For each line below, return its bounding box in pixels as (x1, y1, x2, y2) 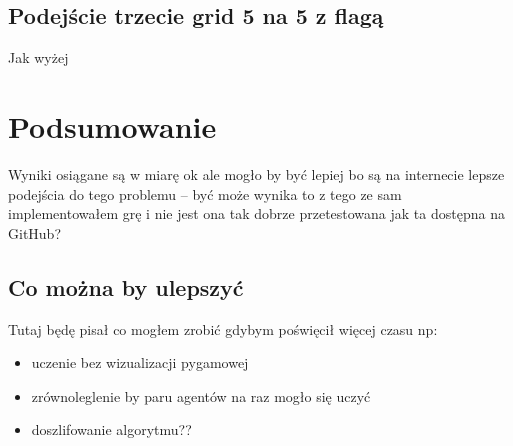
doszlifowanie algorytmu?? (31, 419, 192, 440)
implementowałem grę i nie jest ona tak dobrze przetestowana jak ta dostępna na (8, 203, 505, 224)
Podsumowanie (8, 105, 217, 146)
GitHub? (8, 222, 62, 243)
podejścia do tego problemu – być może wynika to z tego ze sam (8, 183, 402, 204)
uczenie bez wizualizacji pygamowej (31, 352, 249, 373)
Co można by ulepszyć (8, 271, 244, 302)
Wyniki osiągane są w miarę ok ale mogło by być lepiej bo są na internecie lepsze (8, 163, 505, 184)
